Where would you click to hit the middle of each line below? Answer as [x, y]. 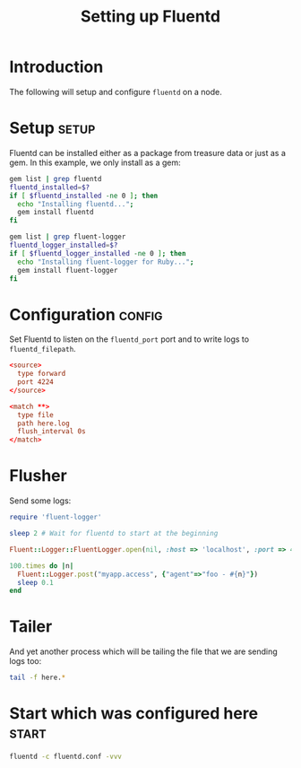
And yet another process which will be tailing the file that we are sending [143, 651]
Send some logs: [40, 501]
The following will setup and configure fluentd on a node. [116, 92]
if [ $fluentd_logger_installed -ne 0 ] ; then [98, 253]
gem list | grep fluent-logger [68, 237]
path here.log [43, 423]
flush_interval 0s [52, 432]
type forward [42, 374]
